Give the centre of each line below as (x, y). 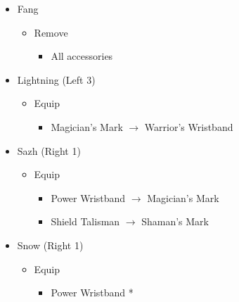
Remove (51, 32)
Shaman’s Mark (175, 221)
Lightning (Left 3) (56, 79)
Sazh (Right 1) (49, 150)
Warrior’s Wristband (189, 126)
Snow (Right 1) (50, 245)
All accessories (82, 56)
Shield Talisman (85, 221)
